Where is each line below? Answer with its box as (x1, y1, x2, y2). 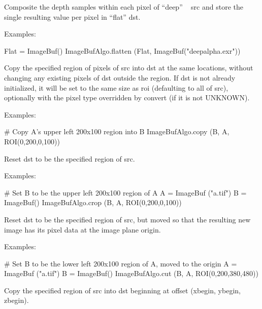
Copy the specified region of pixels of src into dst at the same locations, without (4, 62, 253, 73)
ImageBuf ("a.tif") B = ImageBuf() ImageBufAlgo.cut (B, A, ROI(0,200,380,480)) (4, 268, 258, 279)
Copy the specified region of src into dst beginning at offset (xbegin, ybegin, (4, 285, 241, 295)
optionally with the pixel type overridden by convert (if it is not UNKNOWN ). (4, 92, 250, 103)
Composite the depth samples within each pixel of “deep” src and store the (4, 2, 243, 12)
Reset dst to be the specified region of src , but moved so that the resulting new (4, 214, 251, 224)
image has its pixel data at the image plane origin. (4, 224, 161, 235)
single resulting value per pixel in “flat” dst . (4, 11, 141, 22)
